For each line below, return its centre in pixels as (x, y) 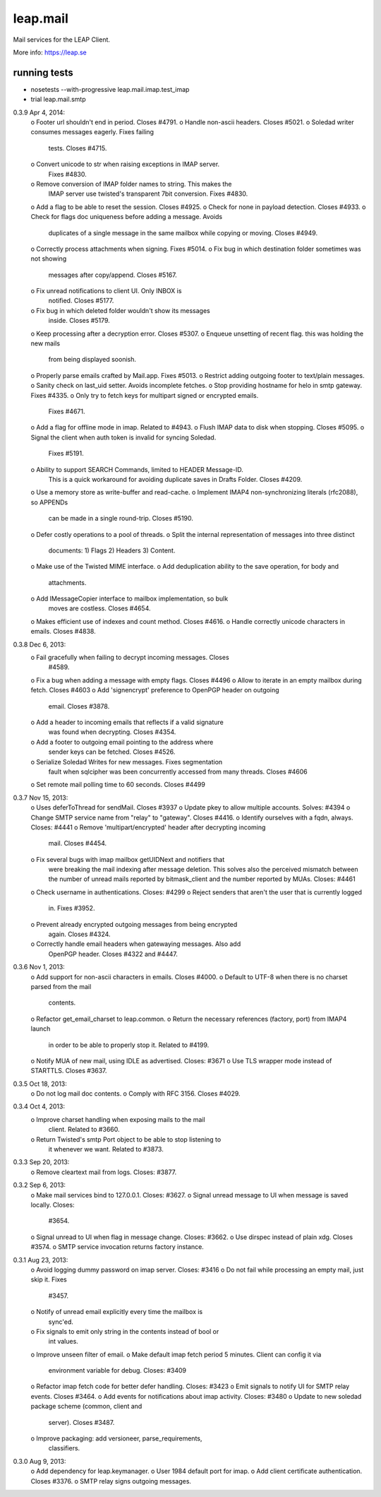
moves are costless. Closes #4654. (99, 608)
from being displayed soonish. (92, 360)
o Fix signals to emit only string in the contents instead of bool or (125, 1331)
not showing (49, 259)
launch (41, 1029)
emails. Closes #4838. (63, 632)
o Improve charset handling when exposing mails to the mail (118, 1119)
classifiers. (64, 1448)
